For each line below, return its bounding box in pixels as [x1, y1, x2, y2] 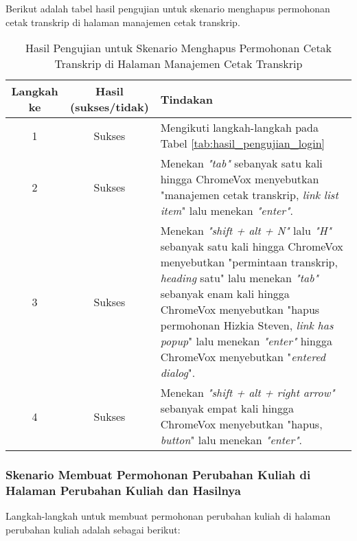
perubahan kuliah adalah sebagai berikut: [5, 522, 181, 536]
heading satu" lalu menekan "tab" [160, 270, 319, 286]
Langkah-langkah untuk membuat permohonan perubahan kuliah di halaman [5, 509, 331, 523]
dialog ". [160, 365, 196, 381]
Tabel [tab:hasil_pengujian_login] [160, 135, 325, 152]
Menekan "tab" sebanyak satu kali [160, 155, 323, 172]
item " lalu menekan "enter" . [160, 203, 293, 219]
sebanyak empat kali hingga [160, 400, 295, 417]
